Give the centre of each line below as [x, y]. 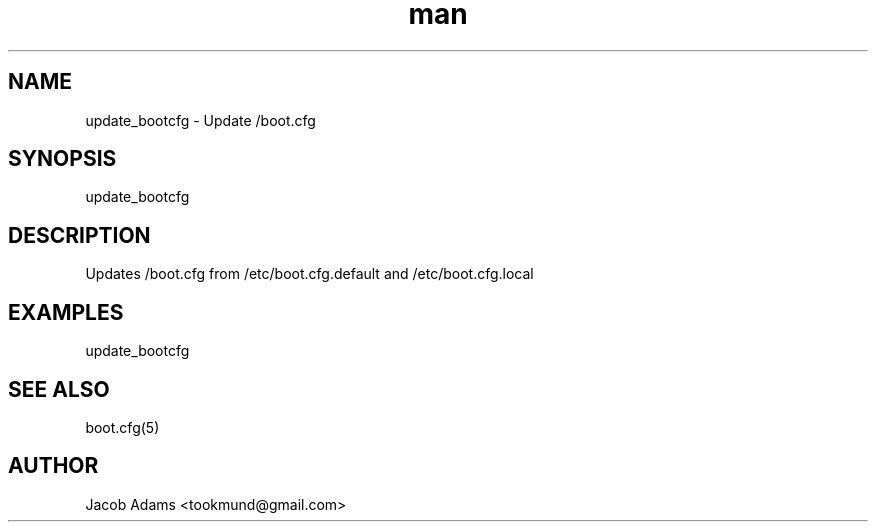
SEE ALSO [59, 389]
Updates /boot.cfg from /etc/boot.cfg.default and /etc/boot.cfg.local [309, 274]
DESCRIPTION [79, 235]
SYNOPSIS [62, 159]
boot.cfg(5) [122, 427]
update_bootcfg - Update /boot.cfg [200, 120]
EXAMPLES [66, 312]
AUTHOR [53, 466]
